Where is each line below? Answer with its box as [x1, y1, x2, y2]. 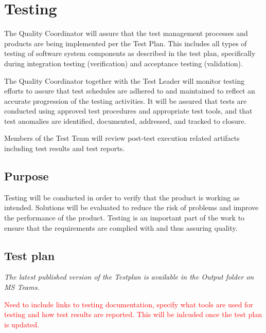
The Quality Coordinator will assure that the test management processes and [4, 28, 248, 39]
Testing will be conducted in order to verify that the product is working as [4, 192, 240, 202]
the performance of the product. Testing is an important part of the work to [4, 212, 245, 223]
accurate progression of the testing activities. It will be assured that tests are [4, 95, 247, 106]
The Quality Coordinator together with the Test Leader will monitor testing [4, 75, 245, 86]
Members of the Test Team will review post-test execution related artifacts [4, 133, 240, 143]
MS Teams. [4, 282, 40, 292]
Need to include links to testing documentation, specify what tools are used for [4, 299, 253, 309]
